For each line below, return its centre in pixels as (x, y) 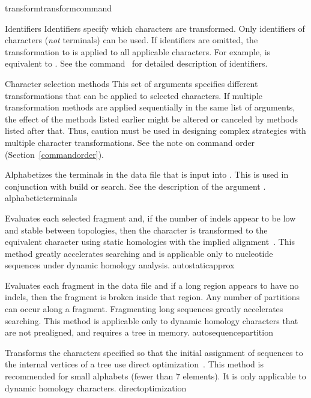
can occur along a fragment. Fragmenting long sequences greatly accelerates (144, 309)
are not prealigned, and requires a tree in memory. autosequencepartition (139, 332)
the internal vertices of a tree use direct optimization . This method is (134, 364)
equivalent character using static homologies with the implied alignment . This (150, 242)
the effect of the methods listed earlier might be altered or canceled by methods (151, 119)
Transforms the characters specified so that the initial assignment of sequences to (154, 352)
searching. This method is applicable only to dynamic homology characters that (152, 320)
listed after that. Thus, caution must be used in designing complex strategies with (155, 131)
